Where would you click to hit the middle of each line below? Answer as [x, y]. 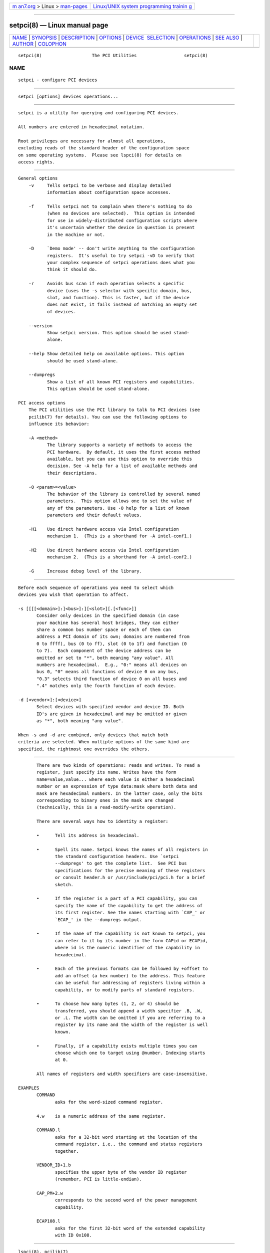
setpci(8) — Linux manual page [59, 25]
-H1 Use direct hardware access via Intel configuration [104, 529]
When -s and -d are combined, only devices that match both [93, 735]
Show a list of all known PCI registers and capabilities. [121, 382]
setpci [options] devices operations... [68, 96]
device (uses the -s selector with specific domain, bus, [119, 290]
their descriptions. [72, 473]
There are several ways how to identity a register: [102, 821]
